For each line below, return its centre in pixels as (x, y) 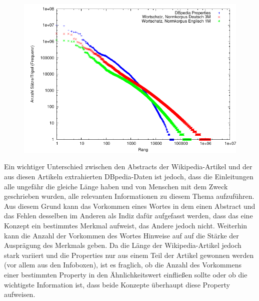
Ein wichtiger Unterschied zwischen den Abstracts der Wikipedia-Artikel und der (128, 167)
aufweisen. (20, 294)
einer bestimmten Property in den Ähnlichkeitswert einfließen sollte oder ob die (126, 274)
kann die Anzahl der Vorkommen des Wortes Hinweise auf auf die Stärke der (121, 235)
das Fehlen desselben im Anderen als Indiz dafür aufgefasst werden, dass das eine (128, 216)
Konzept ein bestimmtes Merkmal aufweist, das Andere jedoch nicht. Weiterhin (126, 225)
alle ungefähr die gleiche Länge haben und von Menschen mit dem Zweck (116, 186)
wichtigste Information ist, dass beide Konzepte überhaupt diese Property (117, 284)
